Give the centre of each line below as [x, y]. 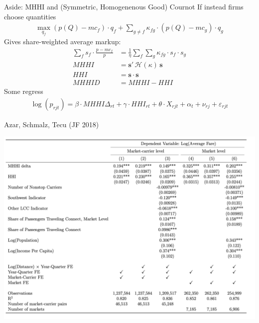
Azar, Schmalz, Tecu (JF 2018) [52, 124]
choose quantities [30, 16]
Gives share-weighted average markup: [63, 41]
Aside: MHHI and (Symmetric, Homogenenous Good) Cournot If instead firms [124, 6]
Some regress [24, 91]
